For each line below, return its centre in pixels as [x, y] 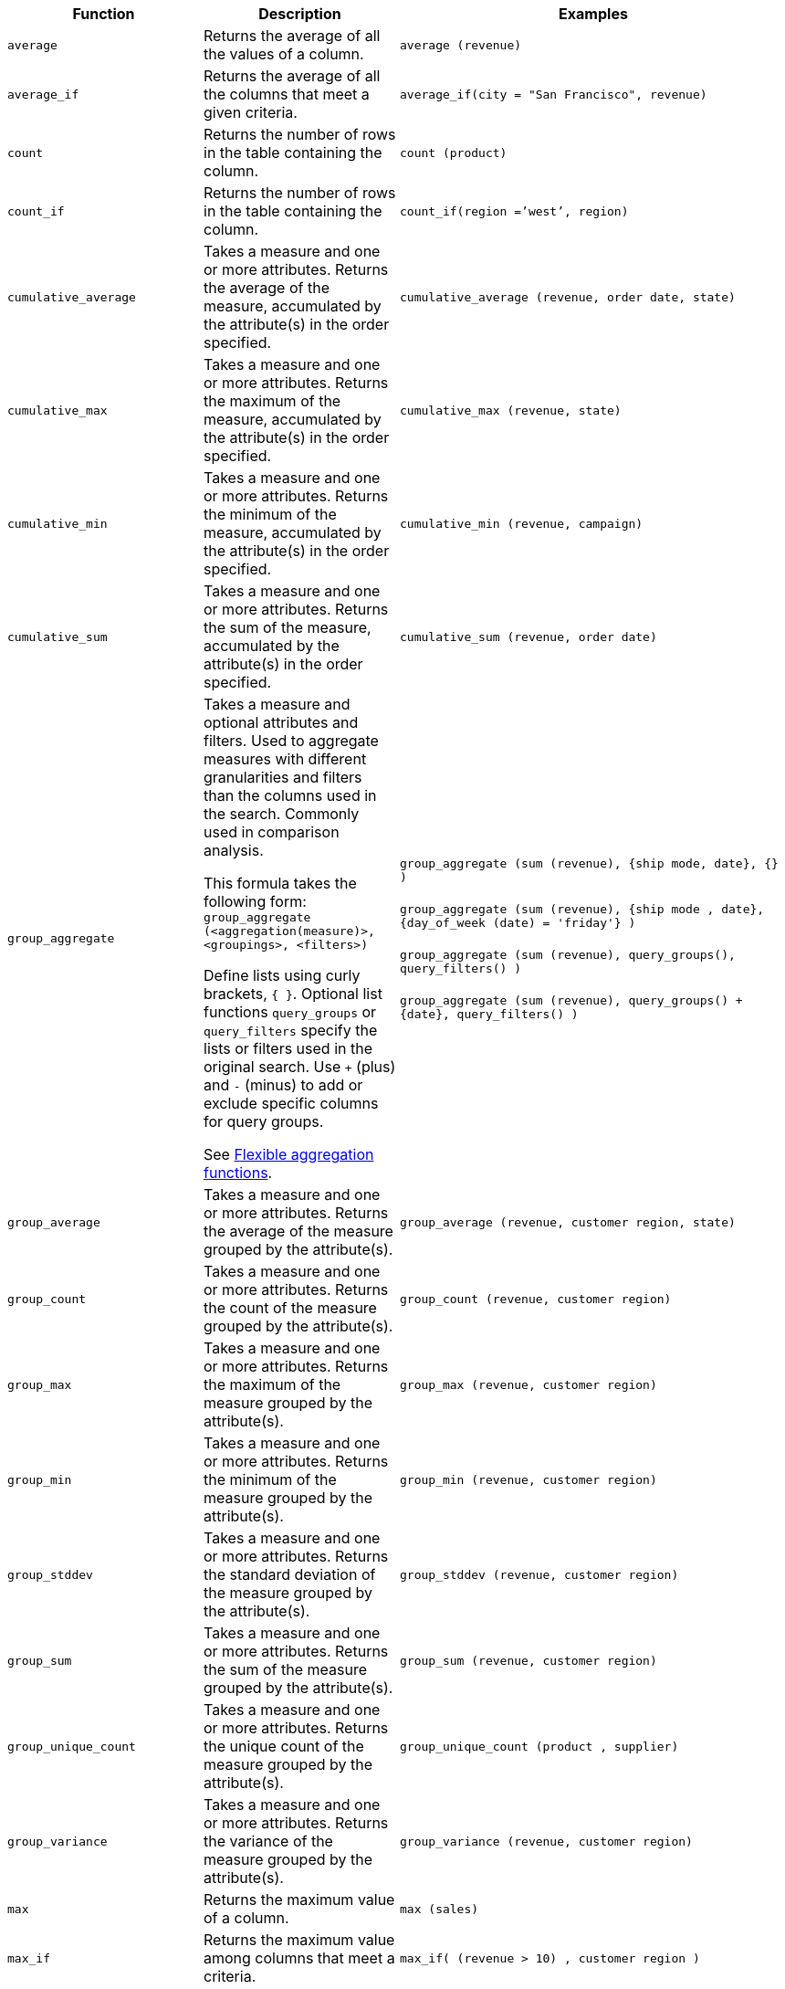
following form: [255, 901]
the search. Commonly [282, 814]
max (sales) [440, 1909]
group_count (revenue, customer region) [536, 1299]
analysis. [234, 850]
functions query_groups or [290, 1012]
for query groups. [264, 1121]
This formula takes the [280, 883]
